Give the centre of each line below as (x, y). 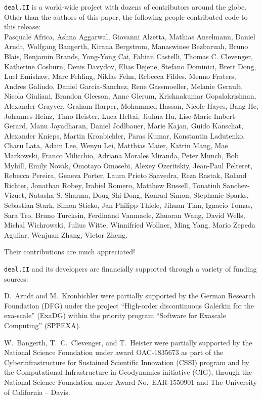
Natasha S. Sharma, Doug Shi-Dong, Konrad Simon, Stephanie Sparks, (139, 195)
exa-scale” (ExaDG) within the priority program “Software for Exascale (115, 315)
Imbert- (226, 116)
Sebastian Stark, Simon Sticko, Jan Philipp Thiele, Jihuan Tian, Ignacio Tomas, (128, 205)
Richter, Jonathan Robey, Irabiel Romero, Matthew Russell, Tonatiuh (112, 185)
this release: (22, 27)
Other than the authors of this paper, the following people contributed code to (126, 16)
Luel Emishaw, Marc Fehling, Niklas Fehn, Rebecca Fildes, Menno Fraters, (120, 76)
